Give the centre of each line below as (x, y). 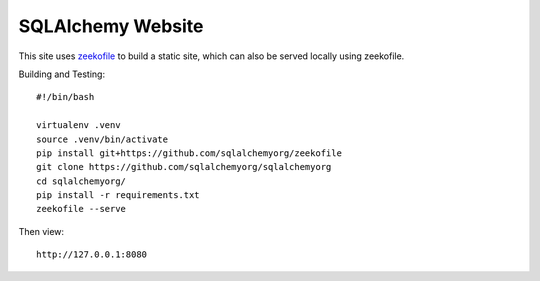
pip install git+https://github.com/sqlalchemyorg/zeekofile (189, 153)
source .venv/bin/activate (102, 139)
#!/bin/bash (65, 97)
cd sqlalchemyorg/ (81, 181)
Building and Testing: (61, 74)
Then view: (41, 231)
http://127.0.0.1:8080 (92, 254)
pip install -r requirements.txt (118, 195)
